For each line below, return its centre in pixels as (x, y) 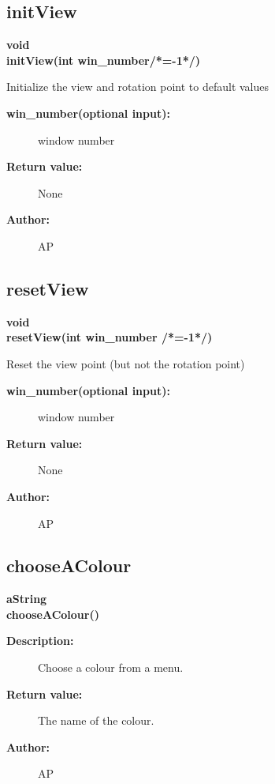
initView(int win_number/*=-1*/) (104, 60)
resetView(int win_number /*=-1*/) (110, 337)
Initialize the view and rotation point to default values (138, 87)
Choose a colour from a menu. (111, 667)
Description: (40, 641)
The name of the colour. (96, 720)
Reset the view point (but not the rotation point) (126, 363)
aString (27, 599)
